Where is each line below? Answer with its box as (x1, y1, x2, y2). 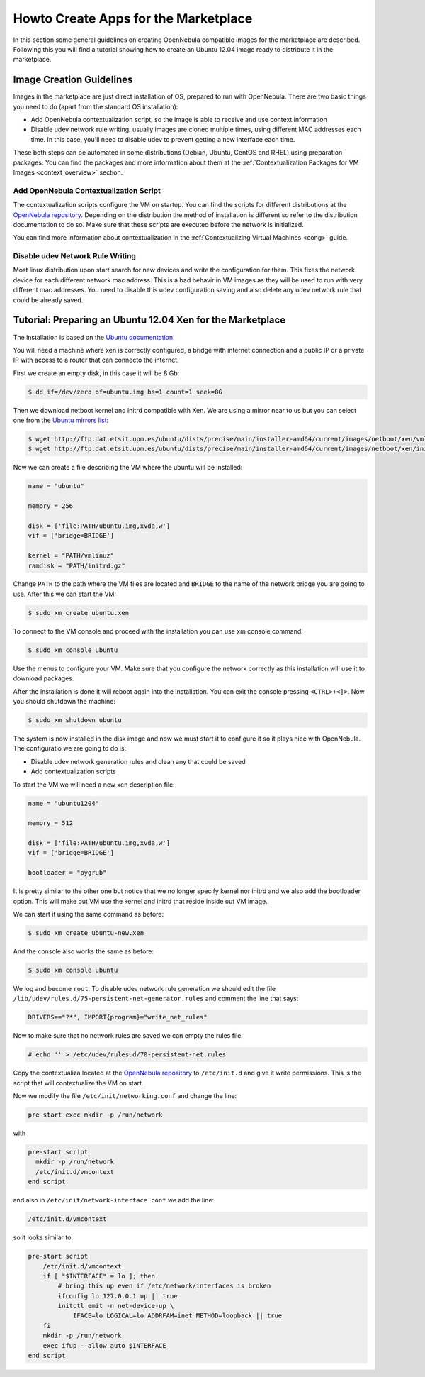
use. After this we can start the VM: (13, 590, 117, 598)
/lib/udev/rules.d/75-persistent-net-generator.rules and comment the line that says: (13, 994, 299, 1003)
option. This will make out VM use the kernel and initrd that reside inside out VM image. (13, 897, 268, 905)
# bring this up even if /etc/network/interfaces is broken (57, 1282, 271, 1290)
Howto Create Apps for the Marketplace (13, 11, 253, 26)
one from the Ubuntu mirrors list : (13, 416, 109, 425)
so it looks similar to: (13, 1233, 74, 1241)
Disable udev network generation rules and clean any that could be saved (30, 757, 246, 765)
